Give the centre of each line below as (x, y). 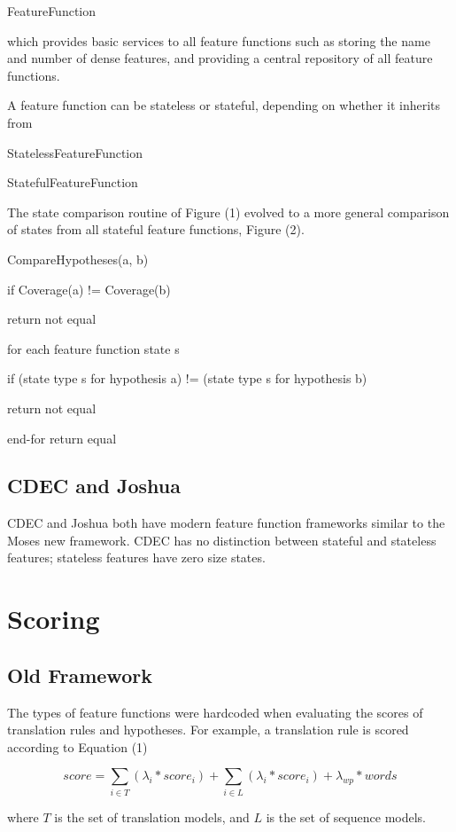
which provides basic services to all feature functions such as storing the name (219, 40)
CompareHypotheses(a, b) (78, 259)
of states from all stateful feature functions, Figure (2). (156, 229)
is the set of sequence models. (346, 816)
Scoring (54, 619)
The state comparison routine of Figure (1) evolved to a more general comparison (228, 212)
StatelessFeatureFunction (75, 152)
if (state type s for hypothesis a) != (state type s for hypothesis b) (187, 378)
